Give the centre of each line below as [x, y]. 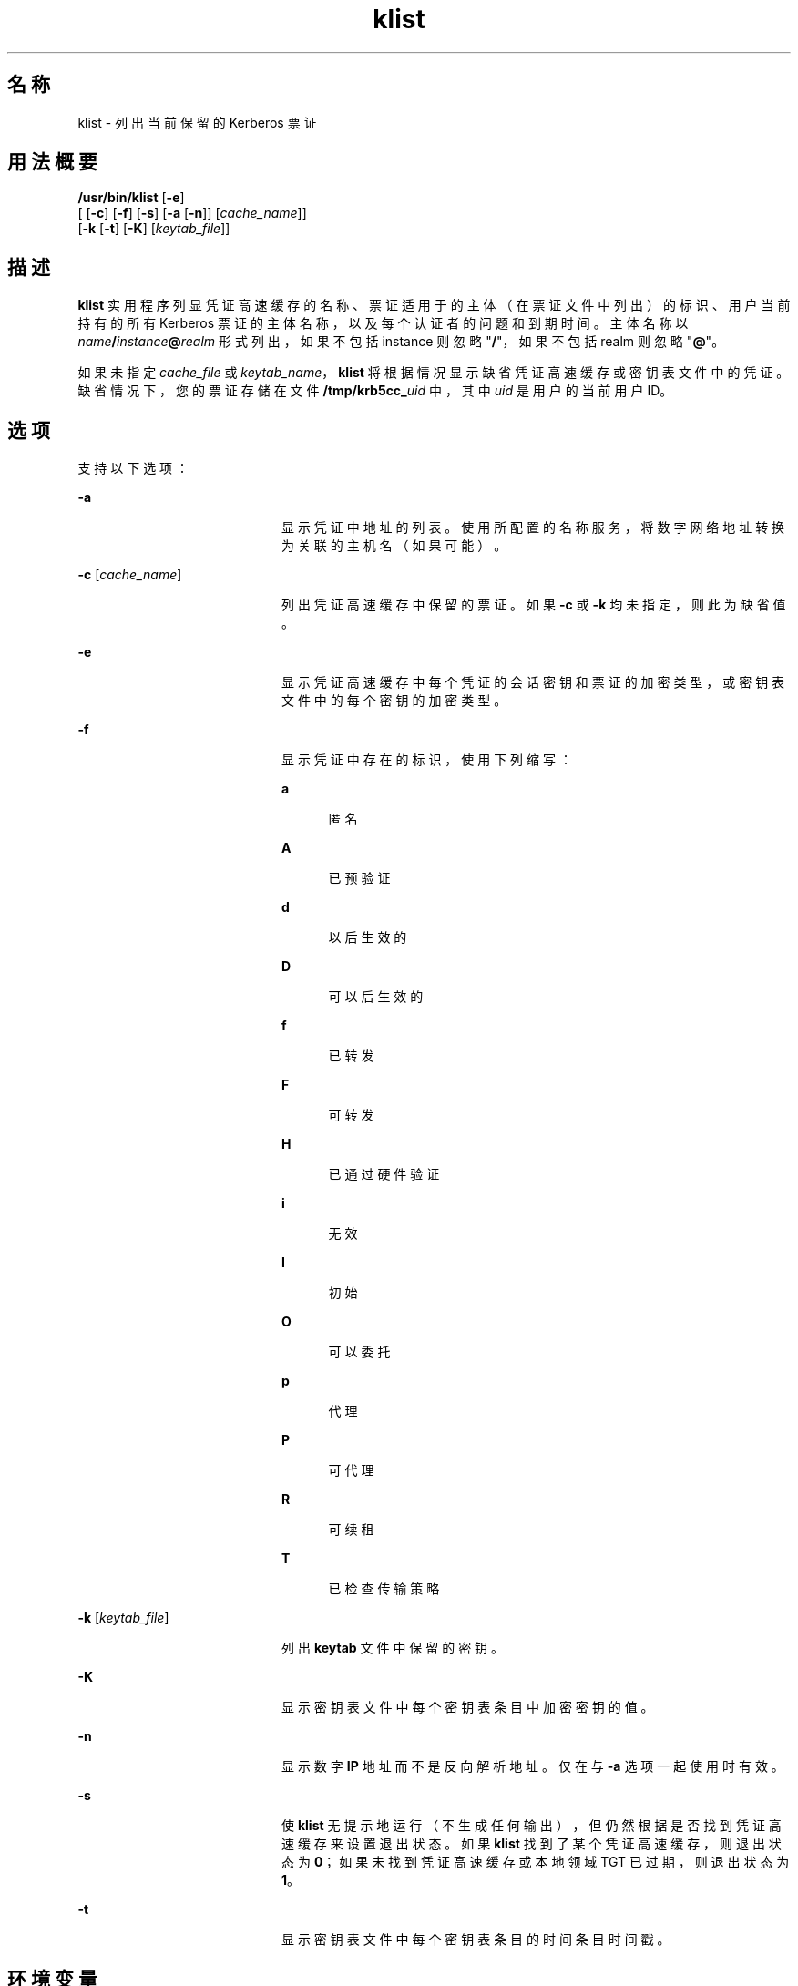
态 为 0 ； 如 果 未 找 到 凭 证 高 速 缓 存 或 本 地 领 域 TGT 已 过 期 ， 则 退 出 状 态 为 [536, 1862]
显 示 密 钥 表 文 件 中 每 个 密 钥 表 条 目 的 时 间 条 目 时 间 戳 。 [476, 1940]
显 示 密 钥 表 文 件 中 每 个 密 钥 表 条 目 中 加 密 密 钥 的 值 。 [468, 1707]
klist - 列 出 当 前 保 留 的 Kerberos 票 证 [197, 122]
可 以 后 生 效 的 [376, 997]
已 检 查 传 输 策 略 [384, 1589]
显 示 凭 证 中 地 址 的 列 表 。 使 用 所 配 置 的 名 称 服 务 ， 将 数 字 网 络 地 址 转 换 [533, 527]
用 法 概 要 [52, 162]
